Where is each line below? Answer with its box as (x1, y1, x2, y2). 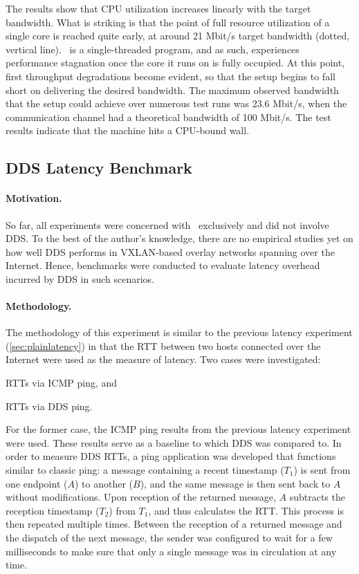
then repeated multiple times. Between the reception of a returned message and (6, 517, 342, 531)
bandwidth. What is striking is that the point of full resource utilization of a (6, 15, 330, 29)
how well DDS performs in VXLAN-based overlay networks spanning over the (6, 244, 335, 259)
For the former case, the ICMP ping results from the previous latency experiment (6, 422, 351, 436)
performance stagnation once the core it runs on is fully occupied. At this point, (6, 55, 345, 70)
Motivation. (6, 191, 62, 205)
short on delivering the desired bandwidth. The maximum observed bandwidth (6, 82, 339, 97)
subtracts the (289, 490, 345, 504)
